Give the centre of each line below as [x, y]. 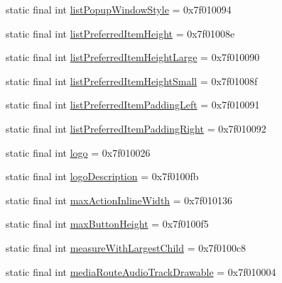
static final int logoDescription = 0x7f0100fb [102, 176]
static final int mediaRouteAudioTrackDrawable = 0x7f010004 [141, 271]
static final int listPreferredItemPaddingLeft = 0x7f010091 [133, 105]
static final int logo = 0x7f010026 [78, 152]
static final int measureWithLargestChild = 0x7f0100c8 [126, 247]
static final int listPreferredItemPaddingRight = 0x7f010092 [136, 128]
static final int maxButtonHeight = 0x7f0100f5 [107, 224]
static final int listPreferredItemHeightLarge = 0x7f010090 [133, 57]
